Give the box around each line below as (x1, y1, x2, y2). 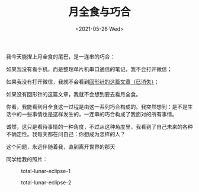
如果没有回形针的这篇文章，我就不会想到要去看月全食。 (6, 90, 141, 97)
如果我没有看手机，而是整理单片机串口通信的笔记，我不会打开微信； (6, 66, 172, 73)
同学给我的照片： (6, 155, 48, 162)
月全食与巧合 (68, 5, 131, 19)
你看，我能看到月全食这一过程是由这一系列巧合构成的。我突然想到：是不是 (6, 103, 188, 110)
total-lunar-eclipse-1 (21, 167, 71, 174)
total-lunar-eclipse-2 (21, 178, 72, 186)
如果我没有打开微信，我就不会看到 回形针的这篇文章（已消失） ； (6, 78, 159, 85)
